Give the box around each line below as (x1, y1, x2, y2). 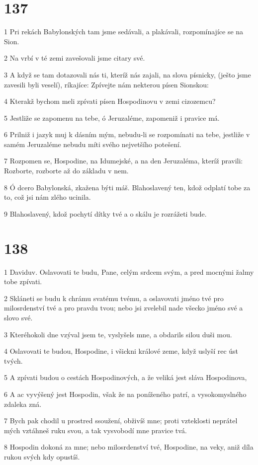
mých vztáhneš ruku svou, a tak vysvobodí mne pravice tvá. (4, 425, 187, 435)
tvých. (4, 355, 23, 366)
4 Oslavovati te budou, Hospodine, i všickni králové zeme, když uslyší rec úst (4, 346, 239, 356)
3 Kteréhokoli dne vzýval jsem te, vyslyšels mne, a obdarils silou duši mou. (4, 329, 232, 339)
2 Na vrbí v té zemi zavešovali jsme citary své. (4, 53, 145, 63)
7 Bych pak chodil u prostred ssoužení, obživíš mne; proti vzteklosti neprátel (4, 415, 238, 426)
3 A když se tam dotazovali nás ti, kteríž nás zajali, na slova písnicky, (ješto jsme (4, 69, 251, 79)
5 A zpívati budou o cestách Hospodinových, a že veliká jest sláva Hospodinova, (4, 372, 247, 383)
